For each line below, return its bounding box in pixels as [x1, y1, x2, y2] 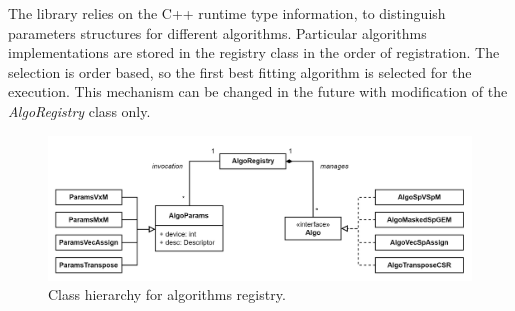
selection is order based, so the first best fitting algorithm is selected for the [8, 61, 472, 82]
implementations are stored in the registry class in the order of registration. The [8, 42, 500, 63]
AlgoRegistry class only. [8, 100, 151, 121]
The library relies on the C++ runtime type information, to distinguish [8, 3, 446, 23]
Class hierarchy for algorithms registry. [48, 284, 286, 305]
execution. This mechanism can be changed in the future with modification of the [8, 81, 508, 102]
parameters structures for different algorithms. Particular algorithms [8, 22, 427, 43]
